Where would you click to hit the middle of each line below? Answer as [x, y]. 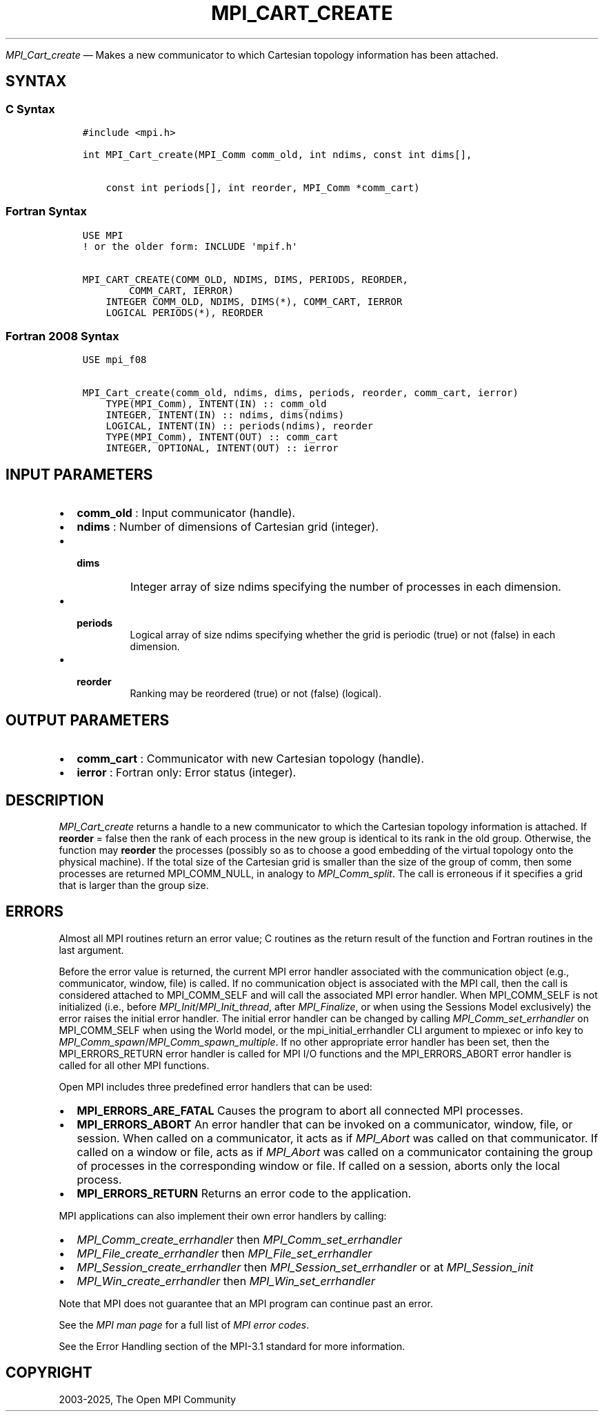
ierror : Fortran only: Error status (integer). [187, 773]
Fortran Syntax [46, 212]
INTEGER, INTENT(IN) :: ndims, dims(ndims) [225, 415]
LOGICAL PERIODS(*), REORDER [184, 312]
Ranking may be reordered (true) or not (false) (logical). [256, 694]
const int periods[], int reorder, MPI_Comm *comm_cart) [263, 187]
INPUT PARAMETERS [79, 474]
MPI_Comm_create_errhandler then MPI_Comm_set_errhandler [240, 1239]
